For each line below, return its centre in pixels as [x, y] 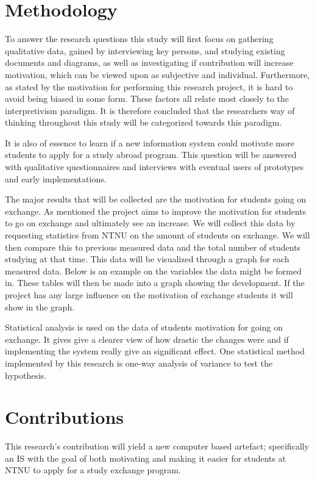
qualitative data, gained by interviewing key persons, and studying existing [145, 50]
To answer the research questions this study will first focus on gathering [139, 39]
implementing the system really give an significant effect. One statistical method [155, 351]
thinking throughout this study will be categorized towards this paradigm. [143, 122]
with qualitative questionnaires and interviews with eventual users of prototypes [154, 167]
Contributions [65, 417]
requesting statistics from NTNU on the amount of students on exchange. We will [157, 235]
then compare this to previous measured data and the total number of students [153, 247]
